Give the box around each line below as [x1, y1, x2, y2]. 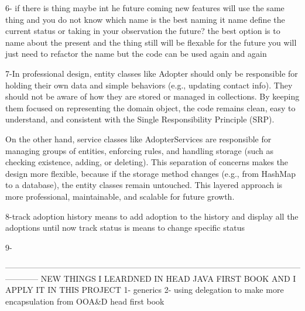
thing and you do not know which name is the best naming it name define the [5, 13, 285, 25]
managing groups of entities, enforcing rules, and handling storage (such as [5, 144, 273, 156]
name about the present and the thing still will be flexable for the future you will [5, 36, 297, 48]
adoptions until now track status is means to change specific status [5, 221, 245, 234]
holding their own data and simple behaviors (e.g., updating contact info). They [5, 78, 293, 91]
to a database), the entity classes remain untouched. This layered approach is [5, 179, 283, 191]
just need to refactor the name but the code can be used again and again [5, 47, 267, 60]
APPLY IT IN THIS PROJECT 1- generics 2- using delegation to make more [5, 283, 284, 296]
